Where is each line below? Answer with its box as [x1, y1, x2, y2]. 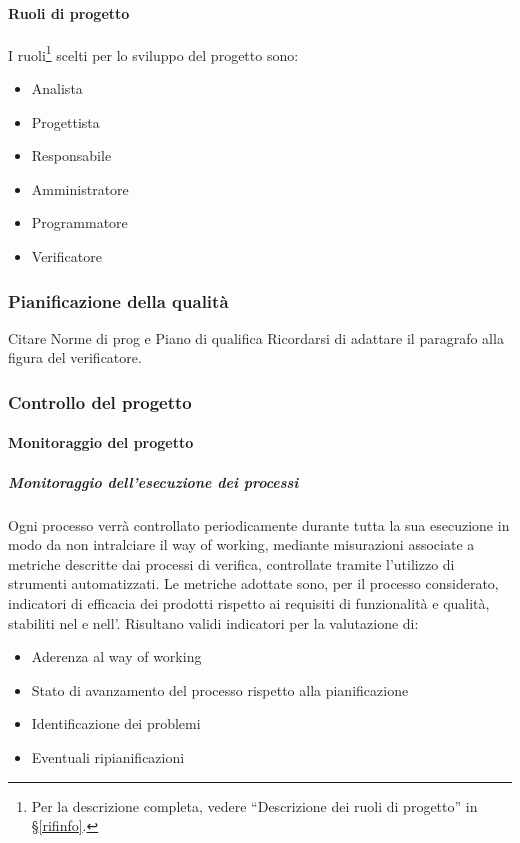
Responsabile [31, 145, 112, 166]
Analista [31, 78, 83, 99]
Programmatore [31, 212, 128, 233]
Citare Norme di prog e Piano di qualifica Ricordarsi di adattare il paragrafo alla [8, 327, 504, 348]
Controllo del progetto [8, 389, 192, 414]
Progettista [31, 111, 100, 132]
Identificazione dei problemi [31, 713, 201, 734]
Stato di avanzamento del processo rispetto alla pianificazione [31, 679, 409, 700]
